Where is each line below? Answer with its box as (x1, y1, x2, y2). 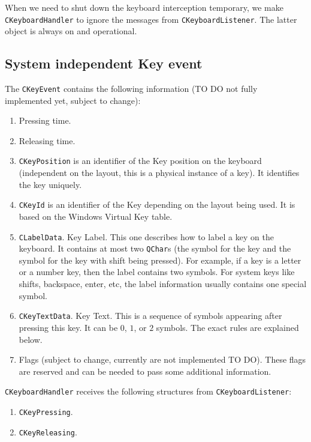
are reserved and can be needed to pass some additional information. (19, 365, 271, 377)
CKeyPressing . (19, 405, 73, 417)
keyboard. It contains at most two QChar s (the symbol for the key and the (19, 242, 291, 255)
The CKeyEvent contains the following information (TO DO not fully (5, 82, 258, 95)
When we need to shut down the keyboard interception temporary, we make (5, 1, 283, 13)
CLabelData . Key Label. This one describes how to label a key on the (19, 230, 274, 243)
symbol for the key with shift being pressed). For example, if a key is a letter (19, 253, 301, 266)
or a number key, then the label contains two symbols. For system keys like (19, 265, 295, 278)
